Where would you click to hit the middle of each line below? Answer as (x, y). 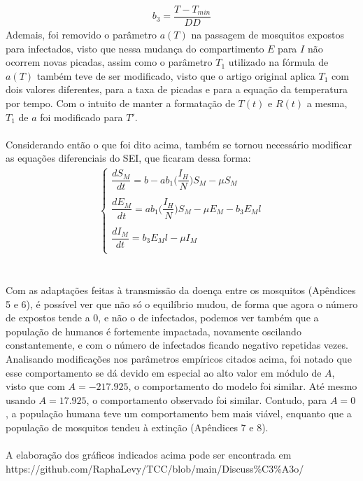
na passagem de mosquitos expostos (268, 35)
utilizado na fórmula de (278, 62)
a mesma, (327, 103)
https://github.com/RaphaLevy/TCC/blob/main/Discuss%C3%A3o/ (155, 468)
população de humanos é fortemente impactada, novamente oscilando (154, 331)
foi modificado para (81, 117)
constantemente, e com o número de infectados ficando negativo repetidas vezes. (177, 345)
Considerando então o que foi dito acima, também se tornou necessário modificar (179, 144)
